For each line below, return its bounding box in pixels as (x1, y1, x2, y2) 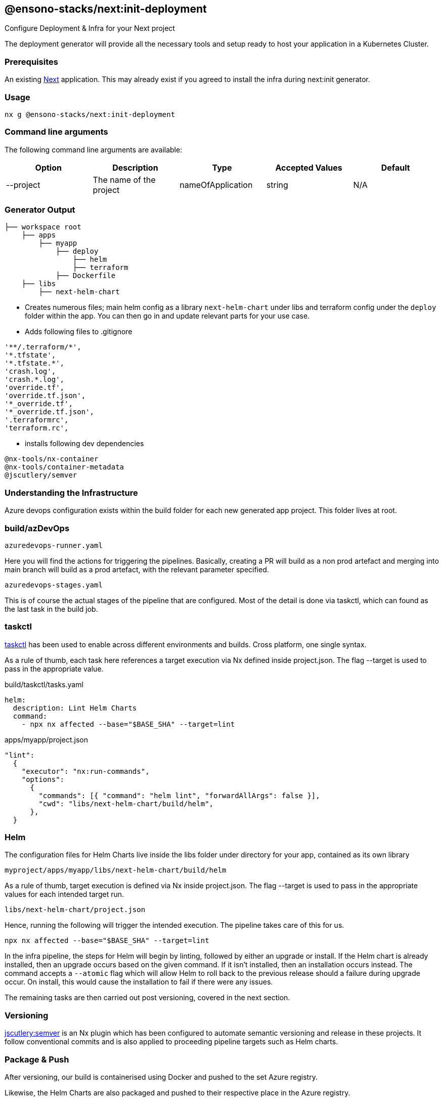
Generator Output (5, 205, 75, 215)
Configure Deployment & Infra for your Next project (5, 24, 175, 33)
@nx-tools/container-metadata (5, 463, 124, 471)
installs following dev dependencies (25, 439, 144, 448)
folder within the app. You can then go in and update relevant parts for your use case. (25, 311, 310, 321)
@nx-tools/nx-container (5, 455, 99, 463)
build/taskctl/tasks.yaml (5, 680, 83, 689)
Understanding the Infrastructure (5, 487, 138, 498)
